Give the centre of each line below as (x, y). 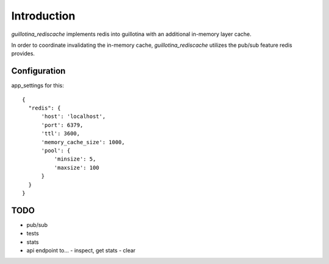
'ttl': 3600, (61, 134)
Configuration (38, 71)
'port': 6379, (62, 125)
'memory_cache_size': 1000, (83, 142)
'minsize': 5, (75, 159)
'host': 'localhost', (73, 116)
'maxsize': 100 (77, 168)
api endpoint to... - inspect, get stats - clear (81, 250)
